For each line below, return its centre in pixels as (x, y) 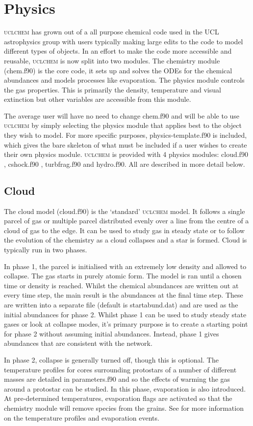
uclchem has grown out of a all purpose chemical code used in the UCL (112, 32)
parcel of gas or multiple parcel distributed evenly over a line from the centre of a (126, 221)
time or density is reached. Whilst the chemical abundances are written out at (121, 285)
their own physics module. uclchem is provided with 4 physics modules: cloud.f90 (126, 154)
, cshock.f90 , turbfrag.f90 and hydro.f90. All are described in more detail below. (125, 164)
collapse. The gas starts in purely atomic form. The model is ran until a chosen (123, 276)
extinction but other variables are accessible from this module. (98, 99)
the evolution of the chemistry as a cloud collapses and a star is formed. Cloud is (126, 240)
